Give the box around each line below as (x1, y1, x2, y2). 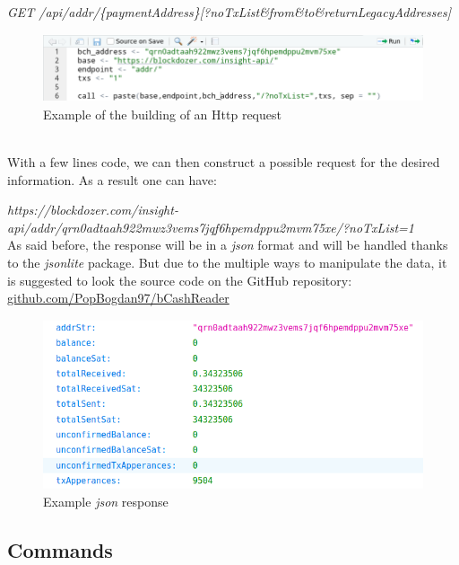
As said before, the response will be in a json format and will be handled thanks (7, 235, 448, 254)
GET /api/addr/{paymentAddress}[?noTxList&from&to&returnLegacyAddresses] (7, 3, 451, 21)
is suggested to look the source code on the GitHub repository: (7, 270, 352, 289)
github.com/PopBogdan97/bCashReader (7, 288, 229, 307)
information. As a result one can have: (7, 170, 217, 189)
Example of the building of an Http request (43, 104, 281, 123)
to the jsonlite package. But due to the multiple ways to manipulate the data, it (7, 252, 447, 271)
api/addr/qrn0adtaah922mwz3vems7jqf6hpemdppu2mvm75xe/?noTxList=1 (7, 217, 414, 236)
